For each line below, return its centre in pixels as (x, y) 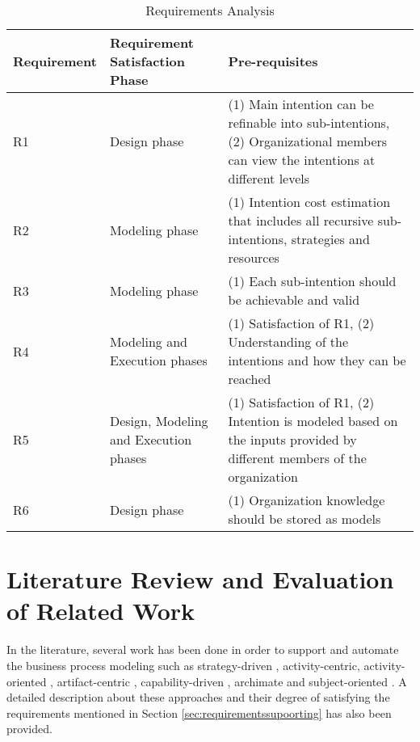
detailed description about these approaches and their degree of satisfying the (198, 697)
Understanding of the (288, 341)
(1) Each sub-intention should (312, 281)
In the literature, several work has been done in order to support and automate (203, 649)
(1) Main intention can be (301, 104)
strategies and (330, 239)
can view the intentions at (302, 160)
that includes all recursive (301, 220)
